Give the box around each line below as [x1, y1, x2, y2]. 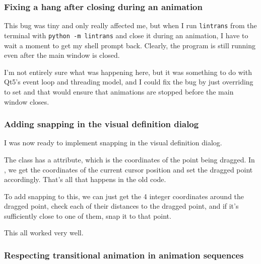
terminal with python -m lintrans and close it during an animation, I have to [4, 30, 248, 40]
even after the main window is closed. [4, 50, 120, 60]
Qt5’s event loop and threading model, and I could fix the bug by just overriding [4, 76, 253, 87]
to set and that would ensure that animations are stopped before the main [4, 86, 234, 97]
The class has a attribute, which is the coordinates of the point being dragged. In [4, 154, 255, 164]
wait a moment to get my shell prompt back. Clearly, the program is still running [4, 40, 255, 50]
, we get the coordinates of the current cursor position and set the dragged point [4, 164, 253, 174]
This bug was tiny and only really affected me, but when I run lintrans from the [4, 20, 257, 31]
